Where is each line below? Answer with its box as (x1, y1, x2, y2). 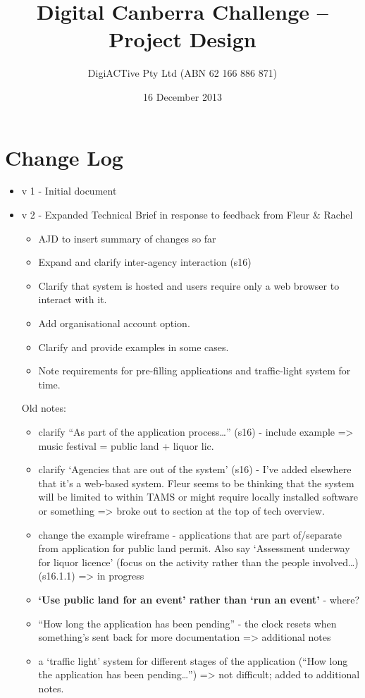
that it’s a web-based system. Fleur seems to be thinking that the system (38, 475, 354, 490)
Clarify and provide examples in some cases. (38, 339, 229, 354)
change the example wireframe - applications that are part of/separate (38, 527, 342, 541)
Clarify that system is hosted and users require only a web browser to (38, 278, 340, 293)
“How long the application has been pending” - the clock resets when (38, 616, 337, 630)
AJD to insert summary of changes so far (38, 231, 216, 245)
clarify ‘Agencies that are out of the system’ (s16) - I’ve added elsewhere (38, 462, 352, 477)
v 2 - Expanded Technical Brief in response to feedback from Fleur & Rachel (21, 207, 353, 222)
